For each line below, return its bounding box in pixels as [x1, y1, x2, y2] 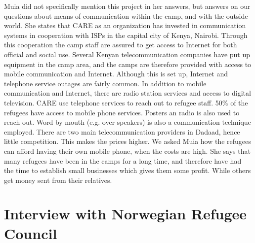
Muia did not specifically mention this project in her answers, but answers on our [4, 1, 251, 11]
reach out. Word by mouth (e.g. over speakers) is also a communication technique [4, 117, 251, 127]
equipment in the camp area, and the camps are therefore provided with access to [4, 59, 252, 69]
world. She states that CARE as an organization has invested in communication [4, 20, 246, 31]
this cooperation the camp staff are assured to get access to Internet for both [4, 39, 237, 50]
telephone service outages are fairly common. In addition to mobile [4, 78, 207, 88]
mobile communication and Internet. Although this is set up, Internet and [4, 69, 228, 79]
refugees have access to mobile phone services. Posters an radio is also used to [4, 107, 240, 117]
